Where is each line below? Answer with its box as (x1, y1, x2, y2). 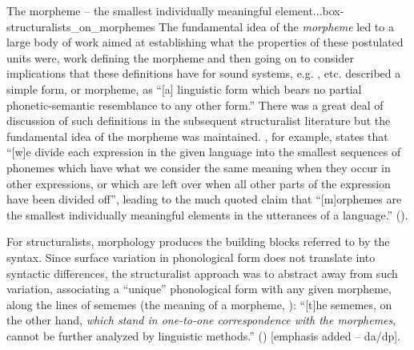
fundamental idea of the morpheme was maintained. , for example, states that (6, 127, 388, 144)
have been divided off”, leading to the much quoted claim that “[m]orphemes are (6, 191, 402, 207)
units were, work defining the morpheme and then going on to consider (6, 49, 354, 66)
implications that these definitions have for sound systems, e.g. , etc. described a (6, 65, 401, 82)
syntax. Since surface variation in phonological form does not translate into (6, 248, 376, 265)
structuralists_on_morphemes (6, 18, 155, 34)
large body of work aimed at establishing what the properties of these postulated (6, 34, 404, 50)
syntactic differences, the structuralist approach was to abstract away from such (6, 264, 398, 281)
